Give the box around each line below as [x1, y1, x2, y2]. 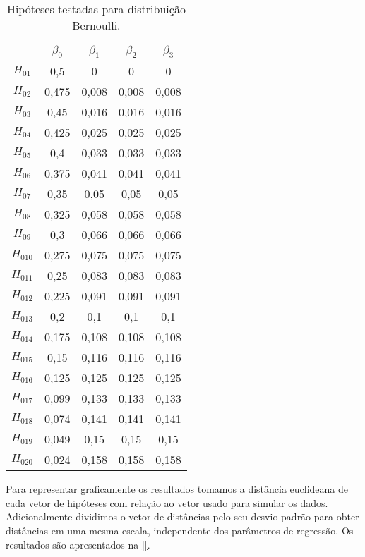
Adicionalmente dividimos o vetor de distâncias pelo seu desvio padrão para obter [6, 509, 359, 524]
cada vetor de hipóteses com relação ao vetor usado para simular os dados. [6, 495, 328, 510]
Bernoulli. [72, 17, 121, 33]
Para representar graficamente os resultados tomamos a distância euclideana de [6, 482, 349, 496]
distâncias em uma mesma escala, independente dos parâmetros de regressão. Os [6, 522, 354, 537]
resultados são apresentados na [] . [6, 537, 150, 551]
